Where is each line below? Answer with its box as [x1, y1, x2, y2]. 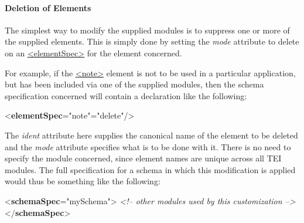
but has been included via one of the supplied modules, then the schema [5, 78, 264, 90]
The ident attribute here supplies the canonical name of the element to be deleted [5, 129, 298, 141]
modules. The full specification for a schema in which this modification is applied [5, 163, 296, 175]
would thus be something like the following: [5, 175, 160, 187]
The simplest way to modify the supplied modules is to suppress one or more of [5, 23, 290, 36]
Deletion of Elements [5, 1, 91, 13]
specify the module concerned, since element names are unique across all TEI [5, 152, 282, 164]
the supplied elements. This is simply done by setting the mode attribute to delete [5, 35, 299, 48]
